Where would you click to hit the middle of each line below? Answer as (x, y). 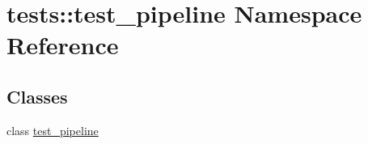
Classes (37, 96)
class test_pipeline (53, 130)
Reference (63, 45)
